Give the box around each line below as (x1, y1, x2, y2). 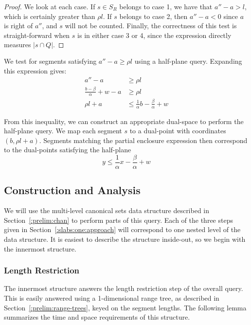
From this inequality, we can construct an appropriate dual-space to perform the (4, 116, 244, 126)
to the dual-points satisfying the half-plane (4, 144, 131, 155)
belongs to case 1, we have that (119, 1, 213, 11)
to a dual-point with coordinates (129, 126, 226, 136)
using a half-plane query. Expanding (134, 55, 242, 66)
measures (4, 39, 31, 50)
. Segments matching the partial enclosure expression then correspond (39, 135, 248, 145)
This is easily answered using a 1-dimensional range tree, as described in (4, 292, 219, 303)
